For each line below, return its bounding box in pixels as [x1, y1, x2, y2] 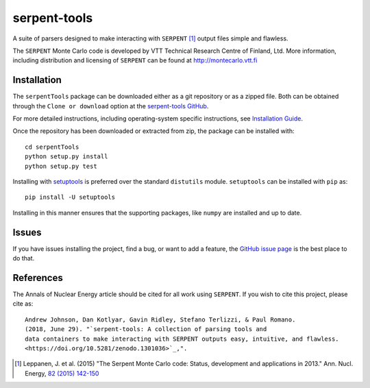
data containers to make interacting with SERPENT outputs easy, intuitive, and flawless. [25, 335, 339, 343]
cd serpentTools [25, 143, 79, 151]
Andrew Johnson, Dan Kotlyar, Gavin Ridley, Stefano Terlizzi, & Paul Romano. [25, 315, 296, 324]
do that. [12, 254, 35, 263]
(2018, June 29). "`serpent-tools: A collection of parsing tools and [25, 326, 267, 333]
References [12, 271, 63, 284]
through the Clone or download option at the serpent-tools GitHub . [12, 101, 209, 110]
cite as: [12, 300, 34, 308]
